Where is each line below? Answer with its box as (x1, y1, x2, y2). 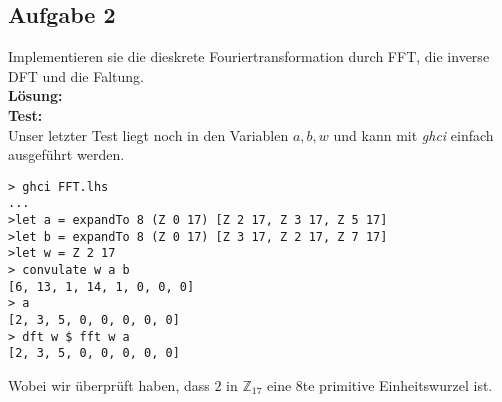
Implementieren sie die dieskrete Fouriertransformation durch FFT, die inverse (8, 46, 490, 67)
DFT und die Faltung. (8, 65, 144, 86)
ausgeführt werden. (8, 144, 125, 165)
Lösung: (8, 85, 63, 106)
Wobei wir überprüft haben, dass (8, 374, 210, 395)
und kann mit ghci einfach (333, 124, 494, 145)
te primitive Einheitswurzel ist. (302, 374, 493, 395)
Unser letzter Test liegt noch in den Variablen (8, 124, 289, 145)
